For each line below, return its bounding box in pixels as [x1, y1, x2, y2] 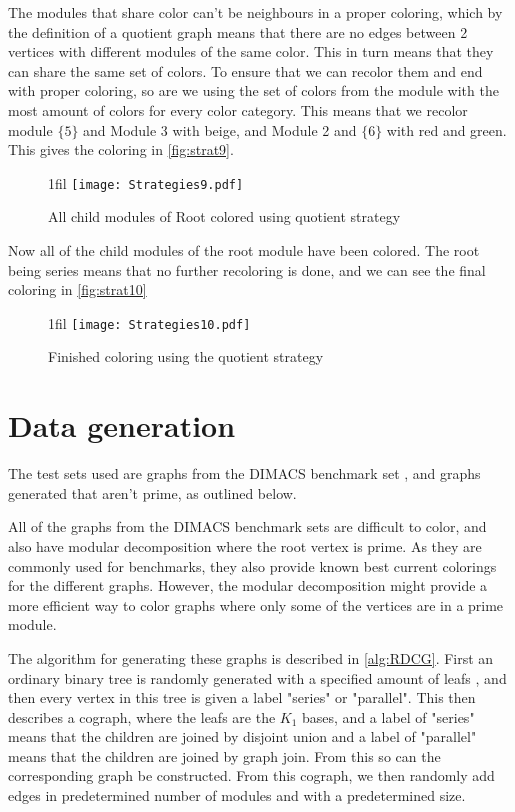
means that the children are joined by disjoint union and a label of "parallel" [8, 726, 477, 747]
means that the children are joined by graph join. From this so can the [8, 745, 441, 766]
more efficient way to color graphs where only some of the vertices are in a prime [8, 594, 504, 615]
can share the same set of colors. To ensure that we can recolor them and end [8, 60, 483, 81]
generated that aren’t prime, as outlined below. [8, 482, 297, 503]
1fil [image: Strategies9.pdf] [48, 172, 244, 193]
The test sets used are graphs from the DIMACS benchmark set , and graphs [8, 463, 481, 484]
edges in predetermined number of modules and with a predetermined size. [8, 785, 466, 806]
